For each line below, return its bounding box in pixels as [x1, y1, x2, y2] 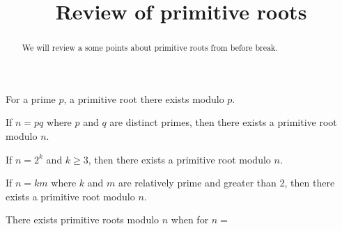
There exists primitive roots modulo [6, 212, 160, 227]
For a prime [6, 91, 56, 106]
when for [171, 212, 209, 227]
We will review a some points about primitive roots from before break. [22, 42, 278, 54]
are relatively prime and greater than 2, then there [118, 175, 335, 190]
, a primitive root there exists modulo [63, 91, 224, 106]
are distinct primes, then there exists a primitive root [109, 115, 337, 129]
